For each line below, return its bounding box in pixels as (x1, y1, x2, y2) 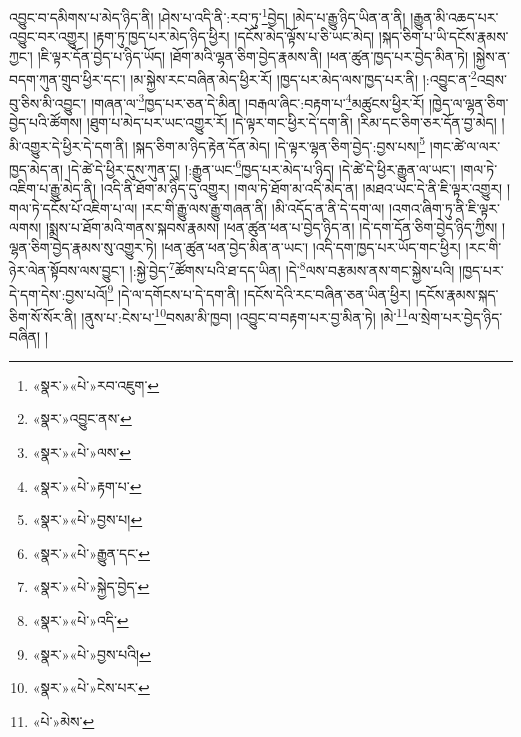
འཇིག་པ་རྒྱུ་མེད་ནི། (9, 178, 97, 199)
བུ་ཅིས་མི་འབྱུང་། (9, 92, 87, 113)
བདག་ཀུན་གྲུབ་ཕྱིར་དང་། (9, 69, 126, 90)
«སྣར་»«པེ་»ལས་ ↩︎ (32, 441, 131, 462)
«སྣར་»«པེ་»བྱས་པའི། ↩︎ (32, 643, 151, 664)
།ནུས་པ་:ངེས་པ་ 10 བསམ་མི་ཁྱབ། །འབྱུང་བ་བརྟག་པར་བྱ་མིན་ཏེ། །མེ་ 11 (81, 303, 409, 327)
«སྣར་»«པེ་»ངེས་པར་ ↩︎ (32, 677, 150, 698)
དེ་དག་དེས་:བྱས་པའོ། (9, 283, 108, 304)
